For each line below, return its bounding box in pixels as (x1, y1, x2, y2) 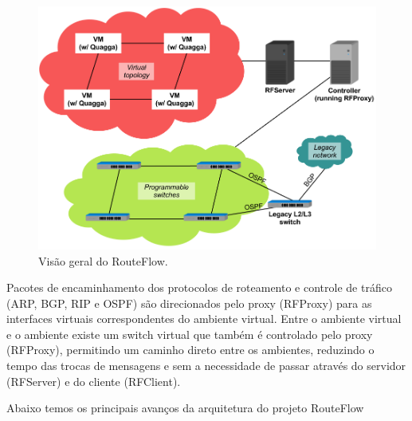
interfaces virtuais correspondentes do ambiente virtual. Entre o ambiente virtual (6, 310, 402, 327)
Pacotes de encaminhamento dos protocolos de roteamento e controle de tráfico (6, 279, 392, 296)
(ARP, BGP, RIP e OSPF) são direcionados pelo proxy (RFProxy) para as (6, 294, 372, 311)
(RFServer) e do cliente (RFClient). (6, 372, 181, 389)
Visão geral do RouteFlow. (38, 252, 168, 269)
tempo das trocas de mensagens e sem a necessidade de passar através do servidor (6, 357, 406, 374)
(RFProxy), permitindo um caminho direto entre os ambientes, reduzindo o (6, 341, 375, 358)
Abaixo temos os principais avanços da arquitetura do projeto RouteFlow (6, 399, 364, 416)
